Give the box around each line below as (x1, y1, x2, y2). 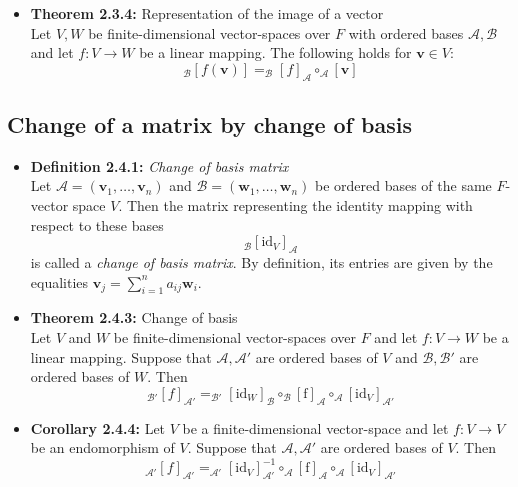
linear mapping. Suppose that (30, 346, 212, 367)
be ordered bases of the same (314, 175, 492, 196)
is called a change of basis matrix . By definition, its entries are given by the (30, 251, 493, 272)
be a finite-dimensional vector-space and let (182, 417, 449, 438)
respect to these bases (30, 214, 164, 235)
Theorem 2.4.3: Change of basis (30, 307, 238, 328)
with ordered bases (348, 22, 464, 43)
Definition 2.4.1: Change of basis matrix (30, 155, 289, 176)
